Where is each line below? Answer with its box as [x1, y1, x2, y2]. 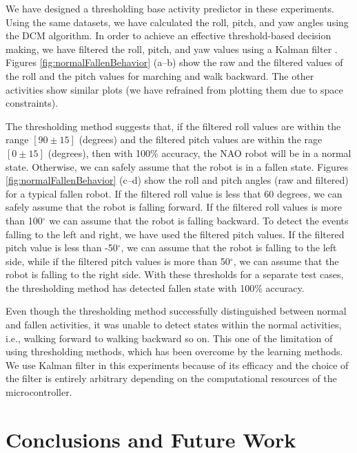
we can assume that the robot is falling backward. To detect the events [49, 213, 349, 227]
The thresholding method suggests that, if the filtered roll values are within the [6, 118, 341, 133]
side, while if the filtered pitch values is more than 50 [6, 253, 230, 268]
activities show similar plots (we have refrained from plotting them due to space [6, 82, 343, 96]
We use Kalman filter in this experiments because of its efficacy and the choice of [6, 357, 349, 372]
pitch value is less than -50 [6, 240, 118, 255]
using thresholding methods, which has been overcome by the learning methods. [6, 344, 343, 359]
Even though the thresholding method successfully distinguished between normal [6, 304, 347, 318]
